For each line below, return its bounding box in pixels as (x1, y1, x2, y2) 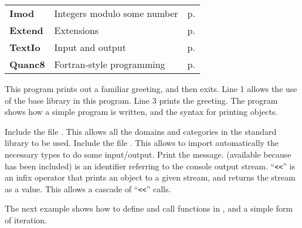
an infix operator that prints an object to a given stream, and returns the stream (5, 171, 296, 183)
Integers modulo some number (54, 6, 178, 20)
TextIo (9, 40, 40, 54)
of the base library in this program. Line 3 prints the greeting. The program (5, 94, 278, 106)
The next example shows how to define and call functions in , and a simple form (5, 202, 293, 215)
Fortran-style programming (54, 57, 165, 71)
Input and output (54, 40, 126, 54)
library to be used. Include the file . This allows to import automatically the (5, 137, 279, 149)
